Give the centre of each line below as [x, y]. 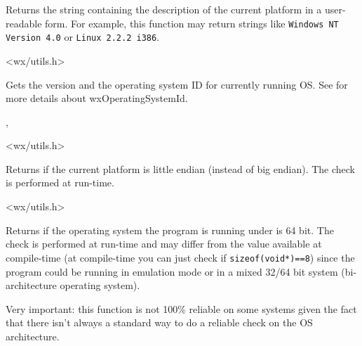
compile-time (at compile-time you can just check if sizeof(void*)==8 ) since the [180, 257]
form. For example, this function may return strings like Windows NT [192, 23]
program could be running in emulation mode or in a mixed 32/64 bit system [172, 271]
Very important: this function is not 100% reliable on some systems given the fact [181, 308]
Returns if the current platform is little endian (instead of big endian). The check [180, 168]
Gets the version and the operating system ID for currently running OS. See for [177, 84]
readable [24, 23]
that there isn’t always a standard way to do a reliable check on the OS [159, 322]
